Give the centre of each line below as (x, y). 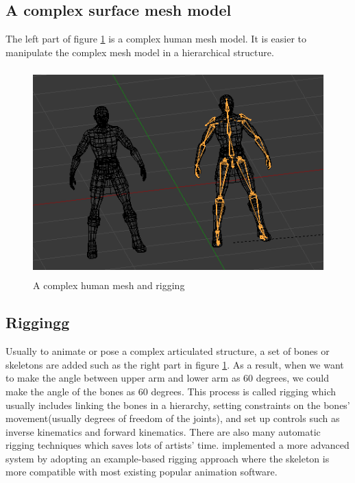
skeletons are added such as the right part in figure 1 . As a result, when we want (175, 364)
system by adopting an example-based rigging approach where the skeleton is (168, 458)
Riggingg (38, 322)
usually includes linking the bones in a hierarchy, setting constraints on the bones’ (178, 405)
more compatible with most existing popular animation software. (142, 472)
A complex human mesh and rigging (109, 285)
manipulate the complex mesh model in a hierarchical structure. (140, 52)
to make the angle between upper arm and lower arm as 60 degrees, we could (167, 378)
